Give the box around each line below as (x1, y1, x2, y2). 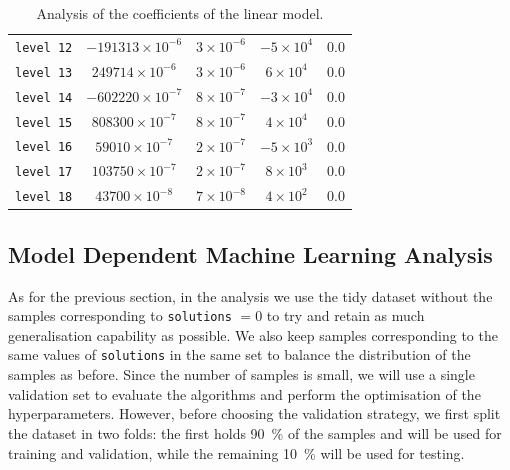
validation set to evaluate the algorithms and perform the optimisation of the (8, 383, 481, 404)
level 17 (15, 165, 73, 180)
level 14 (15, 90, 73, 105)
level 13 (15, 65, 73, 80)
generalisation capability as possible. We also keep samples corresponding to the (8, 324, 498, 345)
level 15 (15, 115, 73, 130)
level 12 (15, 40, 73, 55)
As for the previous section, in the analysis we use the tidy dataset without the (8, 285, 493, 306)
